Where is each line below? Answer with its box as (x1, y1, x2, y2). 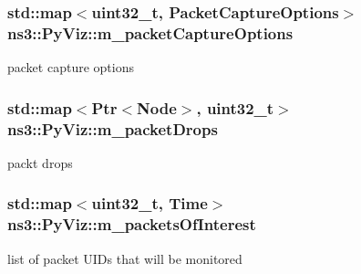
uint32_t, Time (91, 192, 208, 215)
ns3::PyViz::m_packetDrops (7, 117, 218, 140)
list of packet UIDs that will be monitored (7, 248, 242, 268)
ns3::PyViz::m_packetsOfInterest (7, 213, 256, 236)
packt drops (7, 153, 73, 172)
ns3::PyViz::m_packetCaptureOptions (7, 21, 294, 44)
